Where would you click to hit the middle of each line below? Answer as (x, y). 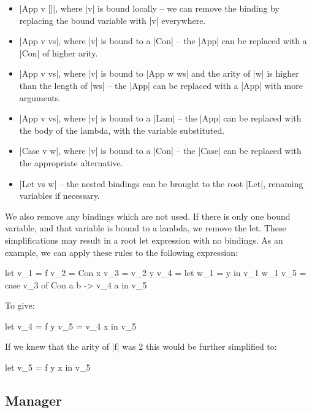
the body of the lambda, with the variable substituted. (122, 130)
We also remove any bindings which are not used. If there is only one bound (148, 216)
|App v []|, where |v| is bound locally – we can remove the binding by (149, 8)
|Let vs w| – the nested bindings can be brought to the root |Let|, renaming (161, 183)
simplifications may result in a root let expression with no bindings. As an (144, 240)
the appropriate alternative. (71, 162)
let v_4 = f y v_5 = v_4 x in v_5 (71, 326)
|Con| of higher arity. (59, 52)
